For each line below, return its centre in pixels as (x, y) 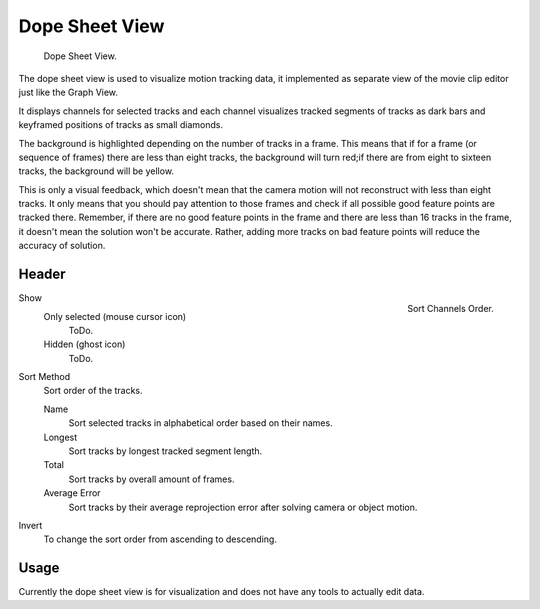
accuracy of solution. (62, 246)
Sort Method (44, 377)
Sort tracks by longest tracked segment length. (165, 451)
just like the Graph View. (68, 92)
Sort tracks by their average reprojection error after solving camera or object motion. (243, 507)
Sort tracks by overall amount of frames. (151, 479)
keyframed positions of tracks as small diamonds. (121, 125)
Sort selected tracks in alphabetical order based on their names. (201, 423)
